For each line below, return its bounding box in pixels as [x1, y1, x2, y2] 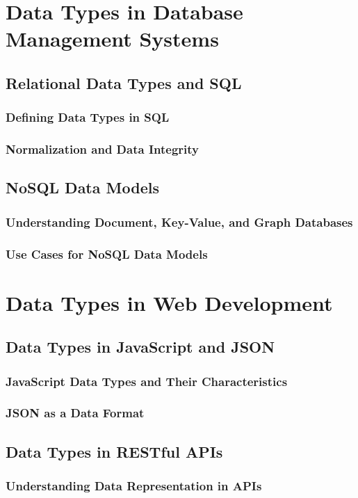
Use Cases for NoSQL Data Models [6, 245, 208, 262]
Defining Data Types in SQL [6, 109, 170, 126]
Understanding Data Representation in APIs [6, 477, 262, 495]
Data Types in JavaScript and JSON [6, 336, 275, 358]
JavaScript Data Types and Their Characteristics [6, 372, 288, 389]
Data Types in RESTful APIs [6, 440, 223, 462]
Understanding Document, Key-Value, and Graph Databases [6, 213, 353, 230]
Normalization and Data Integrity [6, 140, 200, 158]
